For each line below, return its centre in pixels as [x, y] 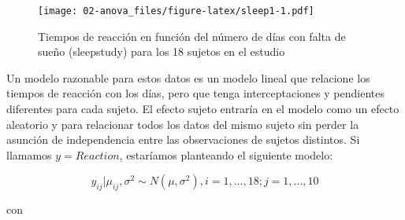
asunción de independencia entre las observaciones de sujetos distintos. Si [183, 139]
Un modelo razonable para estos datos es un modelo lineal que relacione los [188, 77]
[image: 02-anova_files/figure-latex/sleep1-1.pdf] [176, 11]
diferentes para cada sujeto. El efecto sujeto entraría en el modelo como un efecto [203, 109]
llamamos [29, 154]
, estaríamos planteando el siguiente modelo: [226, 154]
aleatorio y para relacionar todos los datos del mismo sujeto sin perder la [183, 124]
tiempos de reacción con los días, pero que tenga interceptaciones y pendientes [195, 93]
